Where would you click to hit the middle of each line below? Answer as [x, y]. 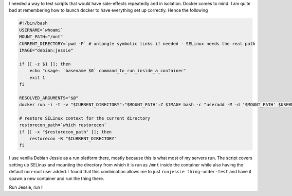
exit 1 [37, 77]
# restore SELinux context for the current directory [85, 118]
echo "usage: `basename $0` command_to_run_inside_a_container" [108, 71]
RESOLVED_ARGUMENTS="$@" [49, 98]
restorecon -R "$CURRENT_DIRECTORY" [73, 139]
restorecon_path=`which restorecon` [63, 125]
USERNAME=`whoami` [41, 30]
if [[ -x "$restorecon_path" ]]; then [65, 132]
